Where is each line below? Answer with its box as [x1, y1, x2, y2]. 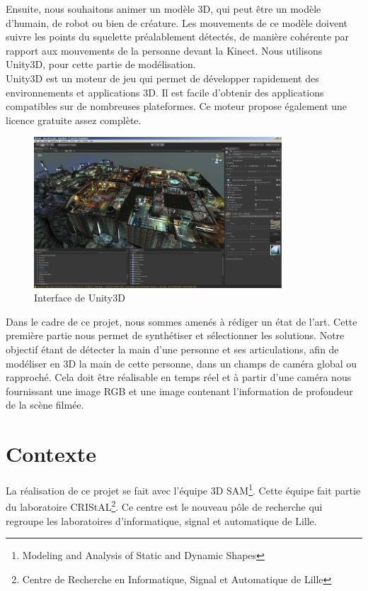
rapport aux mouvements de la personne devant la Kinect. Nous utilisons [6, 43, 323, 57]
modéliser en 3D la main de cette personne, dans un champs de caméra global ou [6, 355, 357, 370]
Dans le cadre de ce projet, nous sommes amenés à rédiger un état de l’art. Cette [6, 314, 357, 328]
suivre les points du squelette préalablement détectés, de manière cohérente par [6, 29, 350, 44]
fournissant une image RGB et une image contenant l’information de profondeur [6, 383, 353, 398]
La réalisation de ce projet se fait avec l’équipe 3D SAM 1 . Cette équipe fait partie [6, 481, 361, 497]
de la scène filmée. [6, 397, 84, 412]
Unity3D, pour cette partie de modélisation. [6, 57, 196, 72]
